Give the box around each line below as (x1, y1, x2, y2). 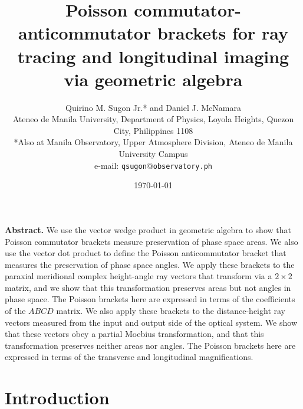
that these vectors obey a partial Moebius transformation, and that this (5, 328, 264, 340)
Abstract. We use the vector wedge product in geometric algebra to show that (5, 223, 291, 235)
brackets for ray (157, 21, 288, 45)
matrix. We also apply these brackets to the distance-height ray (56, 305, 285, 317)
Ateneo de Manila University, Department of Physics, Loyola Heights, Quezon (12, 113, 294, 125)
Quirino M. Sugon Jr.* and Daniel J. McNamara (65, 101, 241, 113)
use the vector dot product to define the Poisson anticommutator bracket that (5, 247, 286, 259)
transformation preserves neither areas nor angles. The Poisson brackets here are (5, 339, 296, 351)
